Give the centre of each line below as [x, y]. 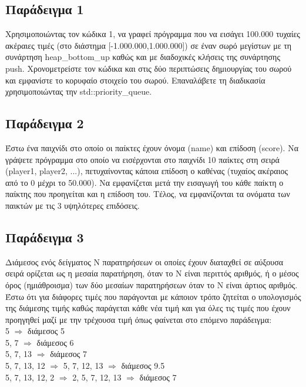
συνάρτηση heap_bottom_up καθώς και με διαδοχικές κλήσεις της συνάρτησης [143, 57]
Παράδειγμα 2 [45, 123]
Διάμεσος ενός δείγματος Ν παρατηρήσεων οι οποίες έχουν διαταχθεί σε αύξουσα [144, 261]
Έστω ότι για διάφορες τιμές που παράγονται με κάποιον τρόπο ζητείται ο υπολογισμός [153, 296]
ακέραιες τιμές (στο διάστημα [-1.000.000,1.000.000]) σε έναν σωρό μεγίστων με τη [149, 45]
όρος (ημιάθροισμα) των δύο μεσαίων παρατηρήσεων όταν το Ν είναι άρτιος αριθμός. [152, 284]
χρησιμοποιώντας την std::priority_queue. [79, 91]
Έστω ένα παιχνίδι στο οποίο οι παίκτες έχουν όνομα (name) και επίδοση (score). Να [152, 147]
